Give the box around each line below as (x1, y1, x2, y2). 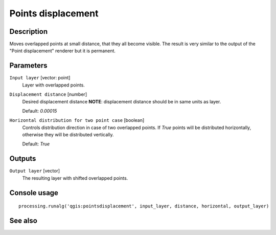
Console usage (9, 188, 59, 197)
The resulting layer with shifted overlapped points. (22, 175, 128, 181)
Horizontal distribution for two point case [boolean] (9, 117, 145, 123)
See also (9, 217, 38, 225)
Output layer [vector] (9, 168, 60, 174)
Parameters (9, 61, 48, 70)
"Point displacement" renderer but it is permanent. (9, 48, 116, 54)
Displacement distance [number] (9, 91, 87, 97)
